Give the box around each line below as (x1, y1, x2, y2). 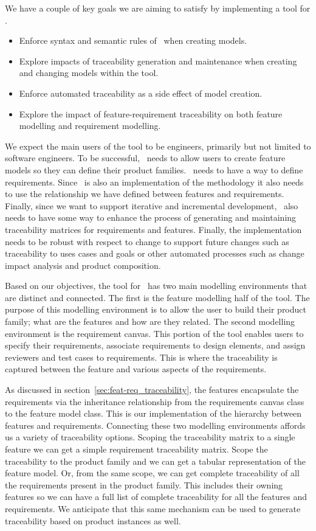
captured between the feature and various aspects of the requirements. (5, 363, 267, 375)
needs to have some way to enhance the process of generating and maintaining (5, 211, 297, 224)
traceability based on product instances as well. (5, 514, 181, 527)
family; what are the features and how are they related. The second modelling (5, 315, 295, 328)
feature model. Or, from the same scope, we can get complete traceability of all (5, 467, 300, 479)
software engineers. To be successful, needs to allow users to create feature (5, 151, 286, 164)
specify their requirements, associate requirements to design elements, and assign (5, 339, 306, 352)
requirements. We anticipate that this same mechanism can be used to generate (5, 502, 301, 515)
